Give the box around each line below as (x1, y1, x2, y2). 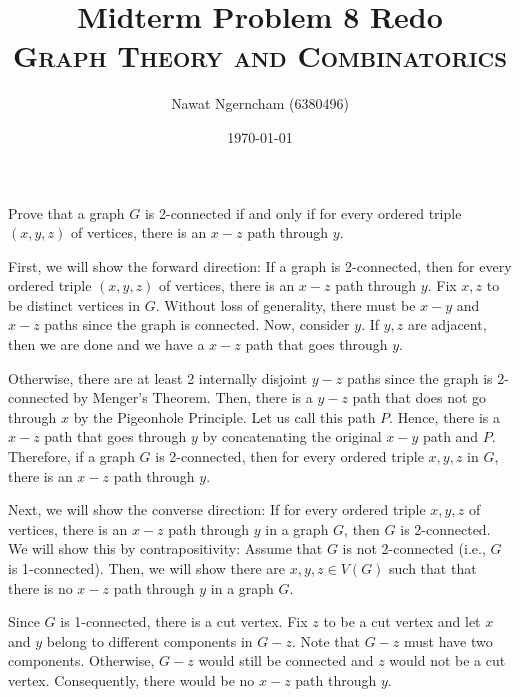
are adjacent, (407, 314, 487, 335)
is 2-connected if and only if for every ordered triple (144, 202, 462, 223)
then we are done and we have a (8, 334, 205, 355)
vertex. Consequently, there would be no (8, 669, 255, 690)
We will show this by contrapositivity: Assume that (8, 538, 323, 559)
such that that (389, 558, 477, 578)
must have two (403, 630, 493, 651)
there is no (8, 577, 73, 598)
